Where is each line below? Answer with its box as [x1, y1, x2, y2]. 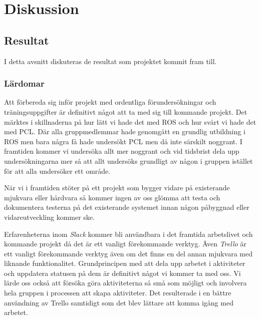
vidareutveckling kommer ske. [4, 211, 95, 222]
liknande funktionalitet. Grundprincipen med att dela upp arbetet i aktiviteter [4, 258, 245, 268]
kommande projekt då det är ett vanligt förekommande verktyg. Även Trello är [4, 238, 246, 249]
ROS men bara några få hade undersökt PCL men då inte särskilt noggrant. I [4, 136, 242, 146]
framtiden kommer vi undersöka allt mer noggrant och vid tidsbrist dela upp [4, 146, 239, 156]
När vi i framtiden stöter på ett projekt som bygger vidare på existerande [4, 182, 230, 193]
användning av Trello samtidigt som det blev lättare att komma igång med [4, 297, 233, 307]
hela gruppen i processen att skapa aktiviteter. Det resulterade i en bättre [4, 287, 231, 298]
